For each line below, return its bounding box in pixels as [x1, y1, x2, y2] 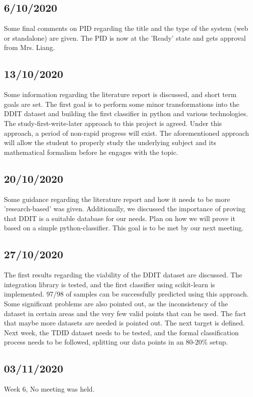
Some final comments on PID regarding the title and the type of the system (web [4, 23, 249, 33]
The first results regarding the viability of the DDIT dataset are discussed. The [4, 270, 243, 280]
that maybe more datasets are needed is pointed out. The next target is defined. [4, 318, 245, 328]
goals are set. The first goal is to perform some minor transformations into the [4, 99, 239, 109]
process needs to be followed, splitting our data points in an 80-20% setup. [4, 337, 228, 347]
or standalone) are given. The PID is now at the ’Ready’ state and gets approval [4, 32, 246, 43]
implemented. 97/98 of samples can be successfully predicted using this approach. [4, 289, 249, 299]
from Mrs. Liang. [4, 42, 55, 52]
